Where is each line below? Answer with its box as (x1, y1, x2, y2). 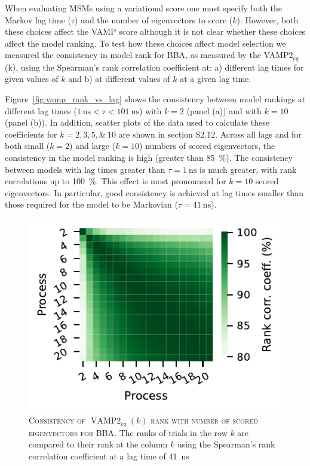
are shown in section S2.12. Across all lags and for (118, 127, 302, 140)
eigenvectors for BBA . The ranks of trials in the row (29, 426, 228, 438)
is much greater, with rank (199, 163, 297, 175)
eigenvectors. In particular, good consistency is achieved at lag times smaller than (5, 186, 303, 199)
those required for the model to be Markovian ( (5, 198, 178, 211)
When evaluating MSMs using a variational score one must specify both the (5, 2, 283, 14)
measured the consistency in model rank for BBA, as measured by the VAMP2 (5, 48, 293, 61)
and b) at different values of (68, 72, 170, 85)
